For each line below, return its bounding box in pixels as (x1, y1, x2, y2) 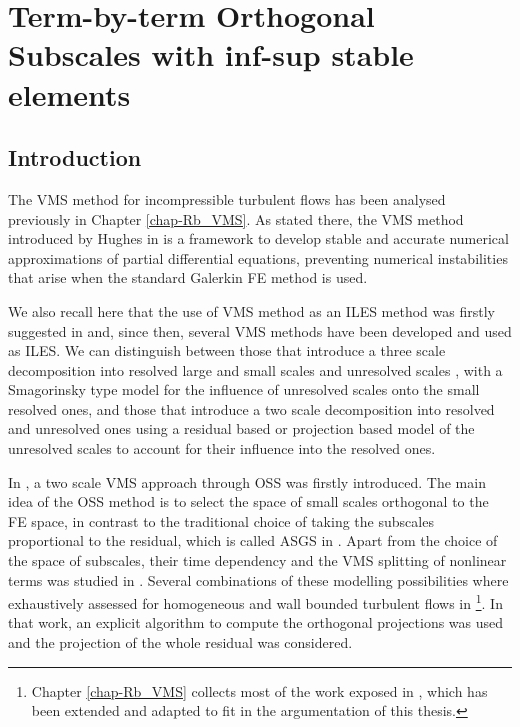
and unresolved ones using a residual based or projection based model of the (8, 418, 475, 439)
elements (8, 73, 131, 114)
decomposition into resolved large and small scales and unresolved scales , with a (8, 359, 503, 380)
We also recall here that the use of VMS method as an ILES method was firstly (8, 300, 495, 321)
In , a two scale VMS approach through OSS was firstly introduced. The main (8, 471, 486, 492)
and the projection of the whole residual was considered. (8, 632, 353, 653)
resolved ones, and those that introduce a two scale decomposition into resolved (8, 398, 495, 419)
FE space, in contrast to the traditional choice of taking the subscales (8, 510, 434, 531)
